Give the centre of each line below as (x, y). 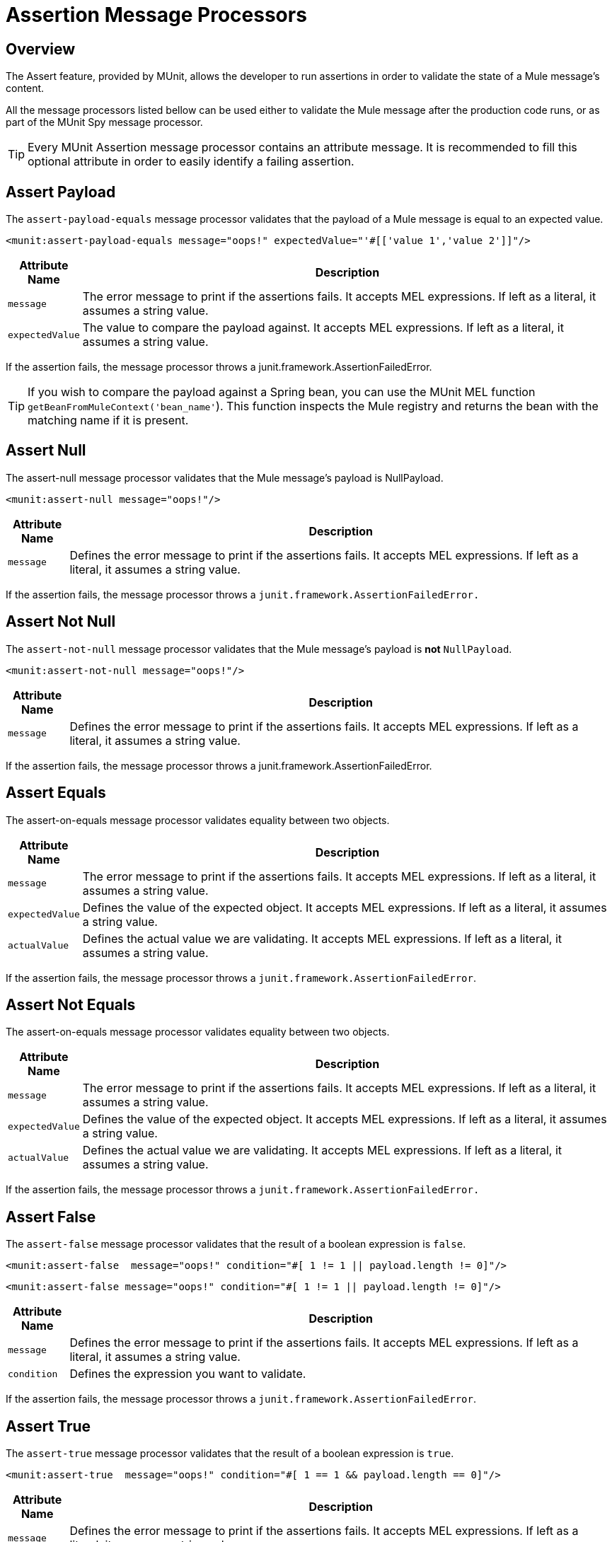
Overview (41, 49)
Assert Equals (56, 793)
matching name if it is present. (108, 421)
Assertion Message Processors (156, 15)
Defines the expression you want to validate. (188, 1374)
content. (25, 88)
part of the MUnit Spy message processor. (104, 122)
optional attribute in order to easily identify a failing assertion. (191, 162)
